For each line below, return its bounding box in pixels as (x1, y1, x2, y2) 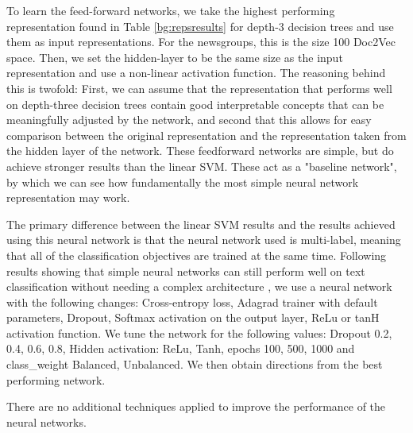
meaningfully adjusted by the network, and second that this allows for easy (6, 111, 372, 128)
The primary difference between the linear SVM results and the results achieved (6, 215, 396, 232)
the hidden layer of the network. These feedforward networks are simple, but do (6, 142, 394, 159)
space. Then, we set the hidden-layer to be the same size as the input (6, 48, 343, 65)
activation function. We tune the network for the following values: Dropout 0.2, (6, 324, 392, 341)
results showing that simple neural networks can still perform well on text (6, 262, 365, 279)
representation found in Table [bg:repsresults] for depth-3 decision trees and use (6, 17, 394, 34)
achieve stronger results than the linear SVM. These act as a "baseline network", (6, 157, 397, 174)
